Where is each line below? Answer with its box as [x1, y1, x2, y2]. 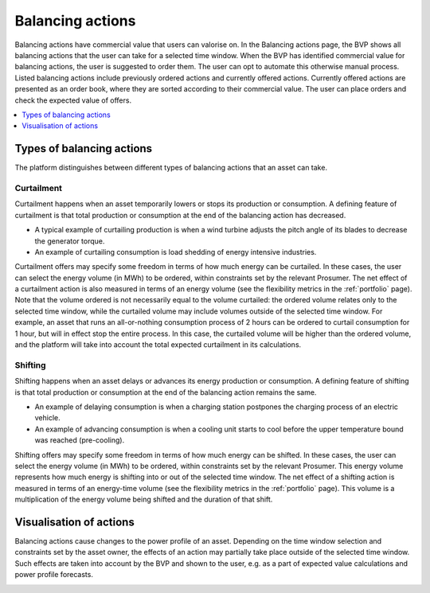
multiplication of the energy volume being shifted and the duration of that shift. [14, 494, 273, 505]
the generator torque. [34, 236, 105, 246]
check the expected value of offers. [14, 96, 131, 105]
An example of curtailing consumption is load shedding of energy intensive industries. [34, 247, 317, 256]
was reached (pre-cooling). [34, 435, 125, 445]
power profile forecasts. [14, 570, 93, 579]
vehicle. [34, 413, 61, 423]
